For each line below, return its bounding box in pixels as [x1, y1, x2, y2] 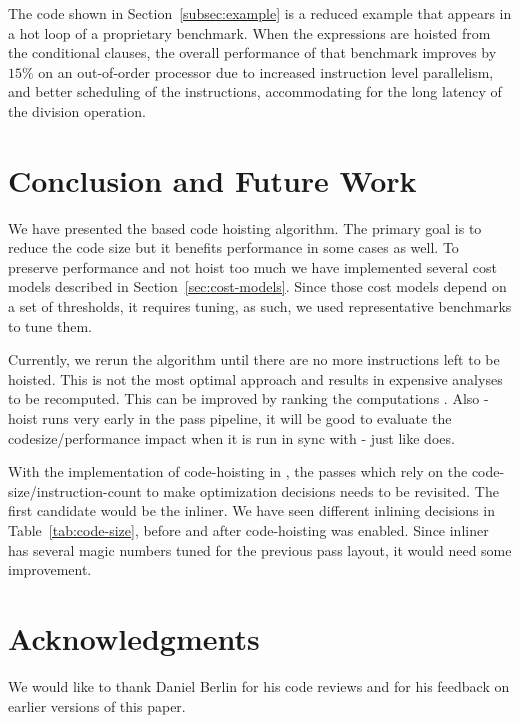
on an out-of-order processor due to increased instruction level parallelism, [38, 61, 494, 82]
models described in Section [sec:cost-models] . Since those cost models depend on [8, 276, 507, 297]
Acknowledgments [8, 617, 260, 658]
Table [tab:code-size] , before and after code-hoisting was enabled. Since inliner [8, 520, 489, 540]
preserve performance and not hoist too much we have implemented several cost [8, 256, 497, 277]
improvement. [8, 559, 92, 580]
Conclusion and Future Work [8, 159, 417, 200]
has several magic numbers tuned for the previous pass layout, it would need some [8, 539, 512, 560]
